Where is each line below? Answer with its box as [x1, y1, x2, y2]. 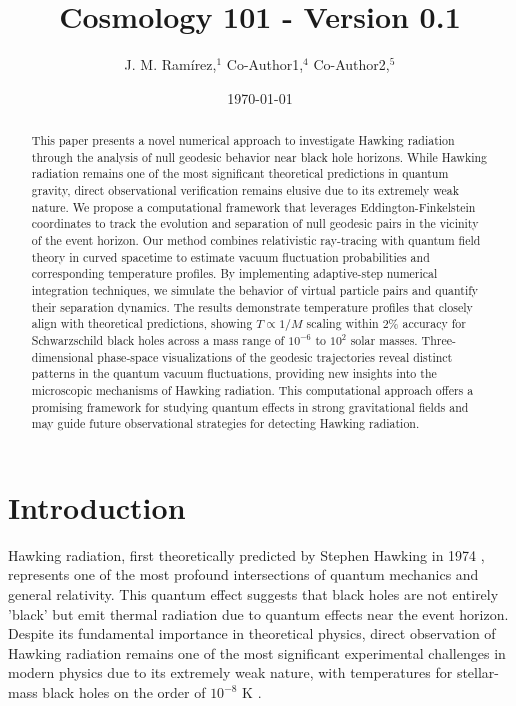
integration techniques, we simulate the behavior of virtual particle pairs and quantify [31, 282, 479, 299]
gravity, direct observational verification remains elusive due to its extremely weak [31, 182, 459, 199]
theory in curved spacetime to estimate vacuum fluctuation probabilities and [31, 248, 430, 265]
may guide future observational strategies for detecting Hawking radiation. [31, 415, 420, 432]
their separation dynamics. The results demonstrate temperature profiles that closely [31, 298, 473, 315]
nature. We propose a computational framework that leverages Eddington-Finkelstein [31, 198, 476, 215]
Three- [421, 331, 456, 348]
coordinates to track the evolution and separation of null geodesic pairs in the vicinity [31, 215, 479, 232]
